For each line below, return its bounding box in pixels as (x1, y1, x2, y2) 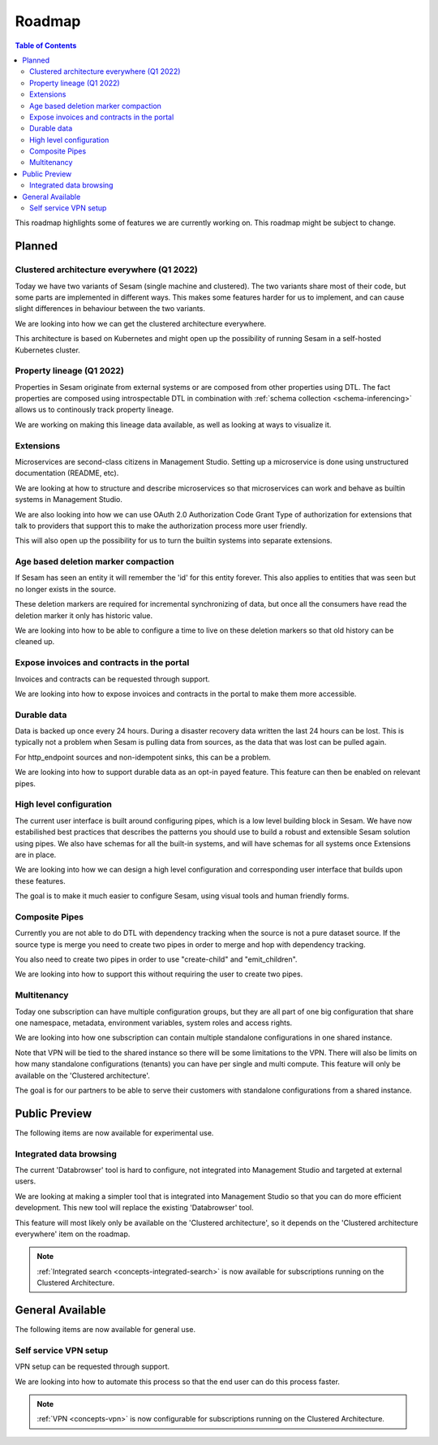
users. (15, 1176, 36, 1186)
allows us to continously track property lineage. (15, 405, 174, 414)
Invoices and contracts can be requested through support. (15, 674, 210, 684)
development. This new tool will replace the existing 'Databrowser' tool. (15, 1203, 255, 1213)
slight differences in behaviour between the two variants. (15, 304, 206, 314)
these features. (15, 876, 66, 885)
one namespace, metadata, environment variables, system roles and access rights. (15, 1018, 293, 1028)
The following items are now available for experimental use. (15, 1127, 214, 1137)
